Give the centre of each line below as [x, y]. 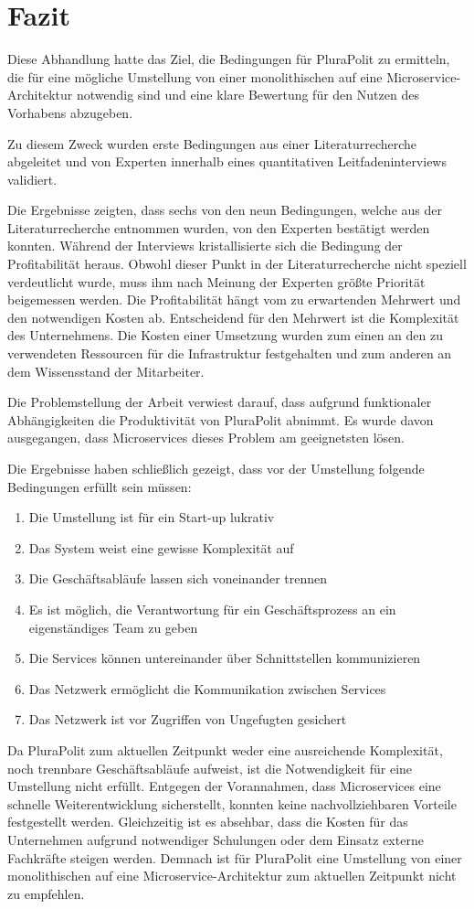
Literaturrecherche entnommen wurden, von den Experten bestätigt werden [219, 227]
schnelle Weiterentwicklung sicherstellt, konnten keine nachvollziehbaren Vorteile [232, 803]
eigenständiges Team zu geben [113, 627]
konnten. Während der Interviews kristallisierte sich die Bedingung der [205, 246]
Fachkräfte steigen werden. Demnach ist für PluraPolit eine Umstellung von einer [235, 857]
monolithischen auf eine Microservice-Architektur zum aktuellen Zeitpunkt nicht [232, 876]
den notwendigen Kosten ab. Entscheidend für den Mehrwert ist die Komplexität [233, 317]
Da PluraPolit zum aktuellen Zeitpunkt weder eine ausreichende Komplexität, [225, 749]
